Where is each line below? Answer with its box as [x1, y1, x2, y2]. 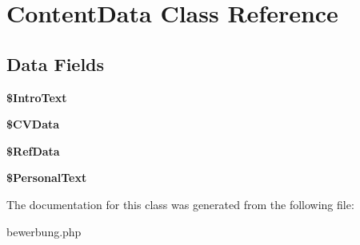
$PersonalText [6, 169, 87, 186]
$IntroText [6, 89, 67, 105]
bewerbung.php [6, 223, 82, 239]
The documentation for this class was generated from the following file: [6, 196, 354, 212]
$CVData [6, 116, 60, 132]
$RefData [6, 142, 60, 159]
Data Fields [6, 51, 105, 76]
